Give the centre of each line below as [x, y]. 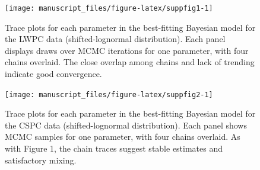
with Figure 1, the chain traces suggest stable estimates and [114, 148]
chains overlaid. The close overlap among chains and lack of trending [130, 62]
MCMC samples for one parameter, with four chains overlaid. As [123, 137]
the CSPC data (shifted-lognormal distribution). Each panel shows [126, 125]
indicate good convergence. [53, 74]
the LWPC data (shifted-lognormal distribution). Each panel [115, 39]
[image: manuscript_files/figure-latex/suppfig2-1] [109, 94]
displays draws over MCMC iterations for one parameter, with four [127, 50]
